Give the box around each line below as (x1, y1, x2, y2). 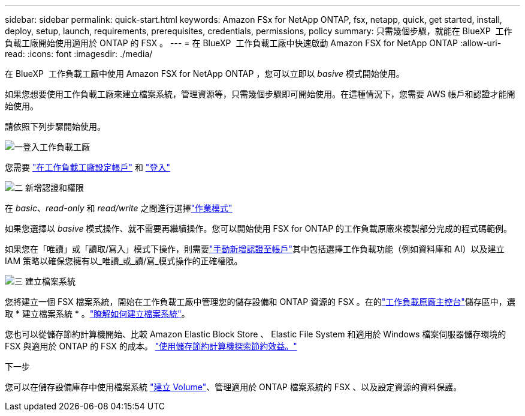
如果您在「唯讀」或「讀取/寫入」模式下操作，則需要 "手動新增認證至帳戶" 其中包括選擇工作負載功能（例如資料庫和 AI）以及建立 (5, 244, 505, 254)
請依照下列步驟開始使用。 (5, 121, 105, 131)
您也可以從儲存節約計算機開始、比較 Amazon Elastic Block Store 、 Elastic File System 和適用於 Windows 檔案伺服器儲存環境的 (5, 329, 506, 339)
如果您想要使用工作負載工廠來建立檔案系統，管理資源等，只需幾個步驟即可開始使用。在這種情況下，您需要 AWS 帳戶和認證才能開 (5, 89, 515, 99)
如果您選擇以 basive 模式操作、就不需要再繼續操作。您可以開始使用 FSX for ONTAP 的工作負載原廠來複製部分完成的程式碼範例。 (5, 223, 512, 234)
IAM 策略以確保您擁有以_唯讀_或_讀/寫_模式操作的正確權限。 (5, 256, 243, 266)
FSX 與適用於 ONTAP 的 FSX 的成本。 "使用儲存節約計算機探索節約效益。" (5, 341, 297, 351)
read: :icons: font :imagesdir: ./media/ (5, 49, 153, 59)
